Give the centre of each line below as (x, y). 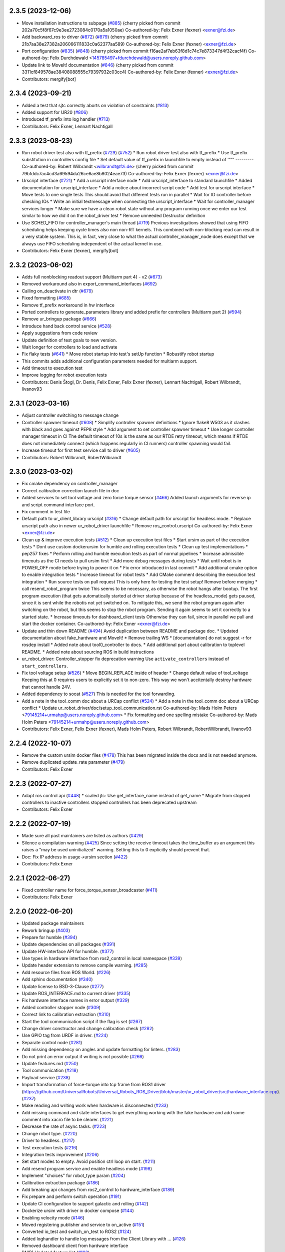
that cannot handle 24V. (46, 687)
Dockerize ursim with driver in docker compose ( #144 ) (78, 1211)
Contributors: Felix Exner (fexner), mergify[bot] (70, 251)
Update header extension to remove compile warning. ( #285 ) (85, 965)
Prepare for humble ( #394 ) (49, 937)
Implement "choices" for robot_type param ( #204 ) (73, 1176)
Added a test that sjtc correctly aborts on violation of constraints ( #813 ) (95, 105)
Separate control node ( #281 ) (52, 1042)
